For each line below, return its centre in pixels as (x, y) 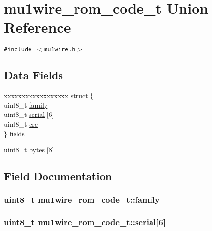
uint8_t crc (21, 124)
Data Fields (34, 75)
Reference (38, 27)
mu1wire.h (60, 50)
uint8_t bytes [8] (29, 150)
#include (18, 50)
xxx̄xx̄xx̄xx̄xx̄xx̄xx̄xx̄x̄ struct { (49, 95)
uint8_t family (26, 105)
